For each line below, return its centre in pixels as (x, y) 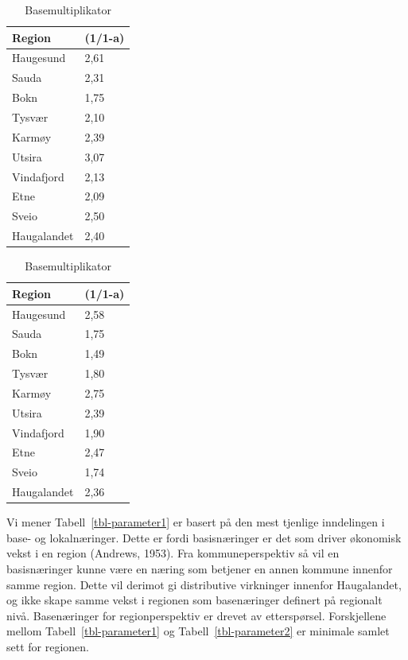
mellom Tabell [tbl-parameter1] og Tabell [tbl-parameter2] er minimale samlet (198, 631)
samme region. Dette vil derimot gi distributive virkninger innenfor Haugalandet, (204, 584)
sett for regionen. (48, 646)
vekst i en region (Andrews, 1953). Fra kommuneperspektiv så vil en (173, 553)
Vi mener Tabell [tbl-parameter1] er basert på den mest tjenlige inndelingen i (196, 522)
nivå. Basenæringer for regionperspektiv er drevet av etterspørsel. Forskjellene (196, 615)
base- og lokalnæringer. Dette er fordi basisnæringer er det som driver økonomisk (204, 537)
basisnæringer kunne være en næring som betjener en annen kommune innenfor (200, 569)
